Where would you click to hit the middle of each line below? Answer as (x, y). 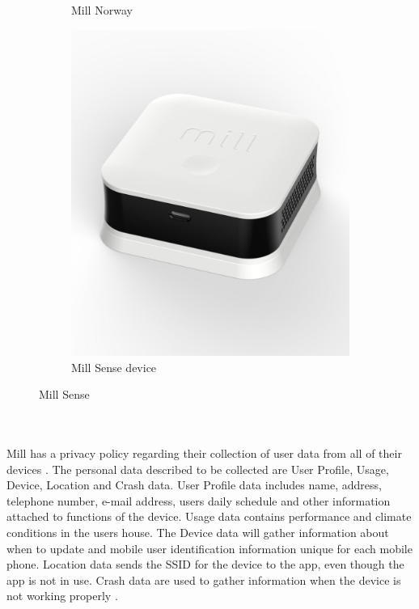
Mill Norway (102, 10)
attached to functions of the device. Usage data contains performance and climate (209, 516)
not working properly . (62, 596)
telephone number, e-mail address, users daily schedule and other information (199, 500)
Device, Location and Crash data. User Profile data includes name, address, (194, 485)
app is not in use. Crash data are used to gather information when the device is (204, 579)
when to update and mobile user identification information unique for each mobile (209, 548)
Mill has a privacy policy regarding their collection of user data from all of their (204, 453)
